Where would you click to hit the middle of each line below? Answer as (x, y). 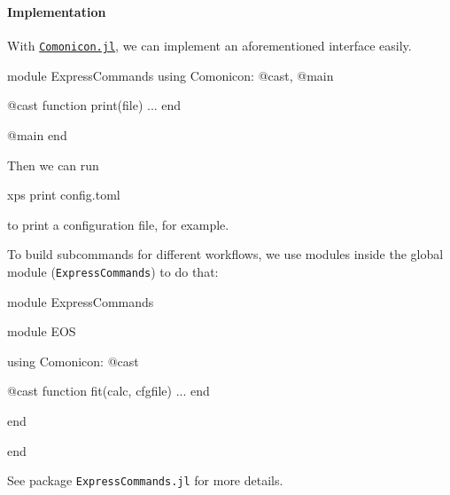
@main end (37, 134)
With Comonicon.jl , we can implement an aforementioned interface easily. (209, 46)
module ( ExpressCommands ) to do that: (113, 271)
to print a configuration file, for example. (118, 224)
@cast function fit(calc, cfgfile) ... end (109, 391)
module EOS (42, 331)
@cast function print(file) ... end (94, 105)
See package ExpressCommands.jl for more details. (145, 480)
